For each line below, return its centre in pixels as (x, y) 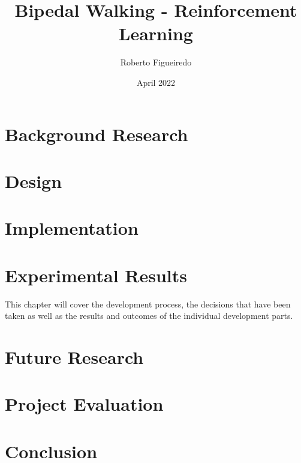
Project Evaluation (84, 404)
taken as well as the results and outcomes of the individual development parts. (149, 316)
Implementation (72, 228)
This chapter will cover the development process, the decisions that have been (148, 304)
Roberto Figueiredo (156, 62)
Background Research (97, 134)
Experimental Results (96, 275)
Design (34, 180)
